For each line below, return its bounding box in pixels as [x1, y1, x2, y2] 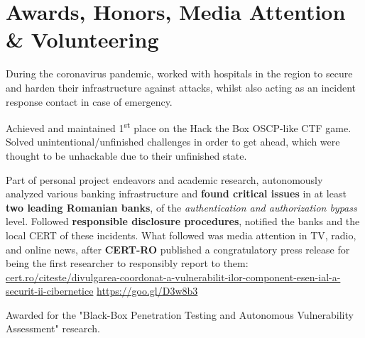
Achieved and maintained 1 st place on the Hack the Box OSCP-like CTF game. [6, 119, 352, 135]
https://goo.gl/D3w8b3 [97, 283, 198, 298]
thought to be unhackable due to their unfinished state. [6, 148, 247, 163]
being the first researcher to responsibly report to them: [6, 256, 249, 271]
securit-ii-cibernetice [6, 283, 94, 298]
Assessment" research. [6, 321, 100, 336]
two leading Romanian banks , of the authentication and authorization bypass [6, 200, 357, 214]
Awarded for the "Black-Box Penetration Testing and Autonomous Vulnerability [6, 307, 354, 322]
